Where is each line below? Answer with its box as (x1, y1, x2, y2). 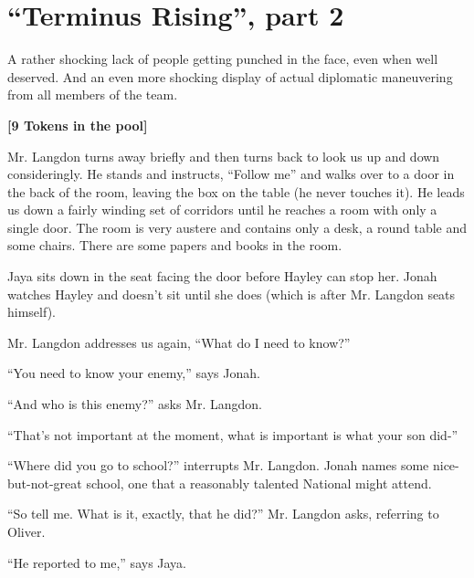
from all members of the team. (7, 85, 178, 104)
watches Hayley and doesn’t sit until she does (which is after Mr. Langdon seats (7, 284, 456, 303)
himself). (7, 302, 56, 321)
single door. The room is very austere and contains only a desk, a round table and (7, 217, 468, 236)
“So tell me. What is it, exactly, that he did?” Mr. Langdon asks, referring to (7, 504, 439, 523)
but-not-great (7, 473, 82, 492)
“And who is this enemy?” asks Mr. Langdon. (7, 394, 262, 414)
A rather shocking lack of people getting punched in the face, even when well (7, 49, 438, 68)
